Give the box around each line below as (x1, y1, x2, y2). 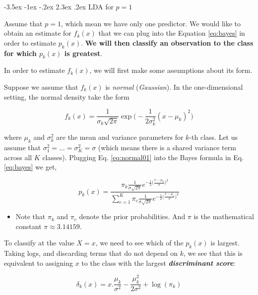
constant (15, 221, 42, 231)
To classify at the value (4, 237, 74, 248)
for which (4, 48, 37, 58)
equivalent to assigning (4, 257, 73, 268)
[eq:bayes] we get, (4, 162, 57, 172)
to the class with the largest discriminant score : (81, 257, 236, 268)
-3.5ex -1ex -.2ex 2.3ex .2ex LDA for (4, 1, 114, 11)
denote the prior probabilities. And (79, 211, 186, 222)
